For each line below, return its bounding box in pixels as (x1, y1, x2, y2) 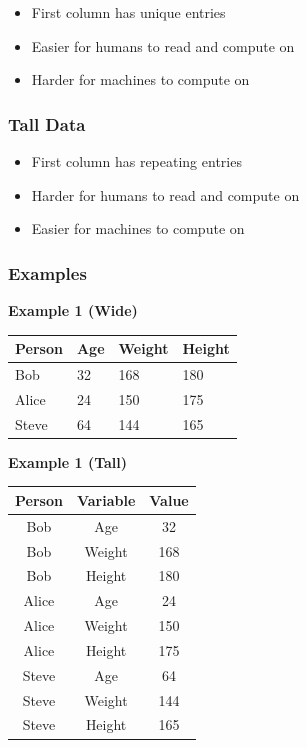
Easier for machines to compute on (31, 218, 245, 239)
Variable (76, 489, 136, 510)
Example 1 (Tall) (8, 451, 128, 472)
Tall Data (8, 111, 86, 136)
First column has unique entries (31, 2, 226, 22)
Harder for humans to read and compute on (31, 184, 300, 205)
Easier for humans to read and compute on (31, 35, 295, 56)
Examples (8, 260, 87, 285)
